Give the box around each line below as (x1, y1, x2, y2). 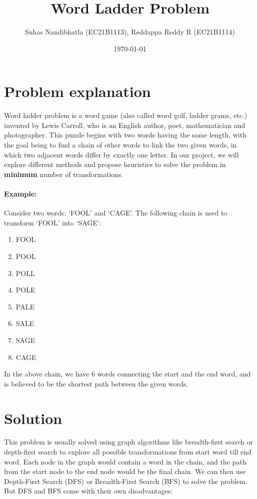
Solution (4, 407, 62, 428)
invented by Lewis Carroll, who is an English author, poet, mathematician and (4, 119, 245, 130)
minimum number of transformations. (4, 168, 123, 179)
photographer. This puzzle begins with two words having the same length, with (4, 129, 246, 140)
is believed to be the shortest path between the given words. (4, 378, 188, 388)
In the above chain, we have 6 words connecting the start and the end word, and (4, 368, 251, 379)
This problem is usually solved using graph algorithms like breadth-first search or (4, 436, 253, 447)
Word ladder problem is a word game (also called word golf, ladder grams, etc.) (4, 110, 247, 120)
